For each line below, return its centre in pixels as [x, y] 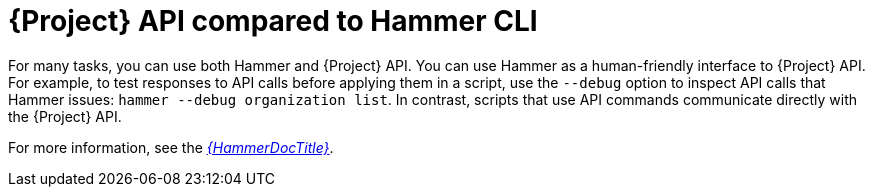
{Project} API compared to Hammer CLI [273, 21]
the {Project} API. [65, 116]
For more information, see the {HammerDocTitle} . [171, 147]
